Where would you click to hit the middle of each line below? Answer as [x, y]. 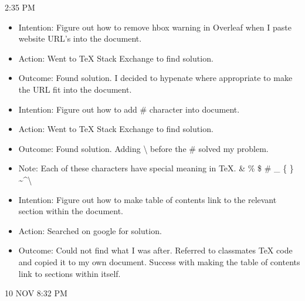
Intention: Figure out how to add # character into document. [129, 109]
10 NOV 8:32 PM [36, 293]
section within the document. [71, 211]
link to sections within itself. [70, 273]
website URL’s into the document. [80, 38]
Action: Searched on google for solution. [90, 230]
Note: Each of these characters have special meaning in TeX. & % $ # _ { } [156, 168]
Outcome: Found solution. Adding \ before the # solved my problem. [143, 148]
